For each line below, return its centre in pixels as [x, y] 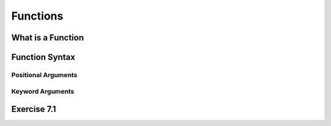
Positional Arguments [44, 75]
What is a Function [48, 38]
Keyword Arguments [43, 91]
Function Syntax [44, 57]
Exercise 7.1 [34, 109]
